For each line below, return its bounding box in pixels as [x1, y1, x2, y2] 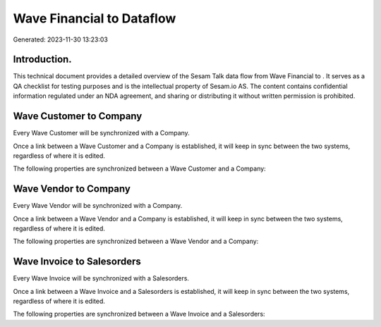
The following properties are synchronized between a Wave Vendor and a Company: [13, 237, 259, 246]
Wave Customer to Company [13, 110, 143, 123]
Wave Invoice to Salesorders [13, 256, 141, 268]
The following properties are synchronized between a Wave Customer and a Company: [13, 164, 266, 173]
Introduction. [13, 54, 72, 66]
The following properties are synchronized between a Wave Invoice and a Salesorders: [13, 310, 265, 319]
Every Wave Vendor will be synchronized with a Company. [13, 202, 183, 210]
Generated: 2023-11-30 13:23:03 [13, 35, 109, 44]
